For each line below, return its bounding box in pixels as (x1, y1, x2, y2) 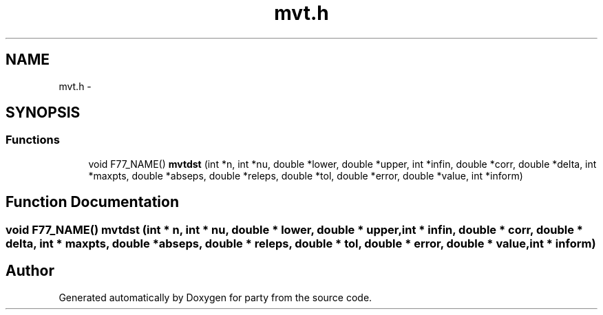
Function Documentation (6, 193, 179, 211)
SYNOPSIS (6, 104, 81, 122)
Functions (6, 133, 60, 147)
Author (6, 262, 54, 280)
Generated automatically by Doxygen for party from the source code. (59, 291, 372, 303)
